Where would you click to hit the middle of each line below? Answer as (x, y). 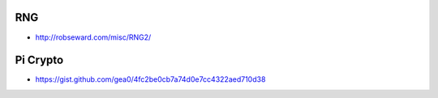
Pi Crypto (39, 60)
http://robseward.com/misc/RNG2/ (93, 37)
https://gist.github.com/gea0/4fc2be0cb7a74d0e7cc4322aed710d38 (150, 79)
